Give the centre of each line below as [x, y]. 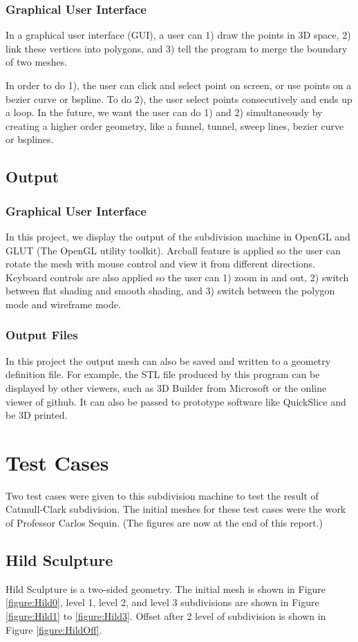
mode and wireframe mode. [63, 304]
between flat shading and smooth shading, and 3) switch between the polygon [170, 291]
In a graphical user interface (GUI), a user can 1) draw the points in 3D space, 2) [178, 35]
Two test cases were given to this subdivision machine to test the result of [162, 495]
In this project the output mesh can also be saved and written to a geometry [168, 360]
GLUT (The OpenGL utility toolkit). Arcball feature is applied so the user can [173, 250]
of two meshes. [37, 62]
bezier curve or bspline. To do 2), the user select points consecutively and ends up [179, 98]
